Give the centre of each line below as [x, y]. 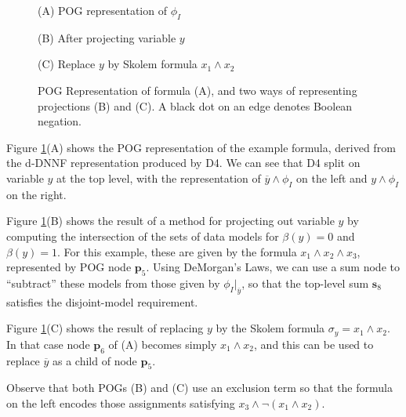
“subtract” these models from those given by [113, 283]
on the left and [332, 178]
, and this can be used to [314, 344]
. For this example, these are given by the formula [177, 251]
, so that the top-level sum [305, 283]
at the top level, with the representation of [159, 178]
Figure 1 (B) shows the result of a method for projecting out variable [170, 221]
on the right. [36, 194]
